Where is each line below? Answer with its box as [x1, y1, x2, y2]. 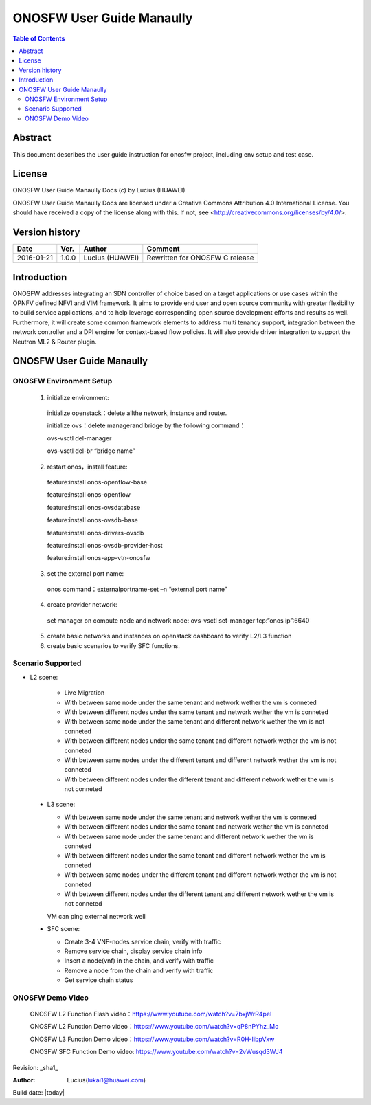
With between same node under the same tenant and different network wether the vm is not [64, 717, 325, 726]
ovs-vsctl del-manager [47, 434, 112, 443]
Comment [146, 244, 180, 254]
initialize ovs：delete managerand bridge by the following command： [47, 421, 246, 429]
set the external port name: [47, 569, 124, 577]
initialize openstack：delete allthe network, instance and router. [47, 409, 227, 417]
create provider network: [47, 601, 117, 609]
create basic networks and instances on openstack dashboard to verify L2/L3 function [47, 632, 292, 640]
